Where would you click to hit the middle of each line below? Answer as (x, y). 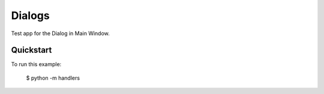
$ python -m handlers (53, 78)
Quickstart (31, 50)
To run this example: (36, 64)
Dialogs (31, 15)
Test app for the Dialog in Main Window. (61, 33)
